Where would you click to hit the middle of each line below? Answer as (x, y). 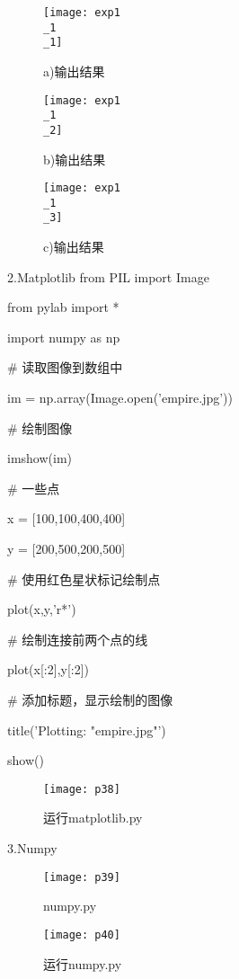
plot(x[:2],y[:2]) (49, 669)
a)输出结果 (74, 71)
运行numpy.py (83, 963)
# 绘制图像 (40, 427)
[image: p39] (82, 877)
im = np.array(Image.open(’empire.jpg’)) (120, 398)
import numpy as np (64, 337)
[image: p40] (82, 934)
